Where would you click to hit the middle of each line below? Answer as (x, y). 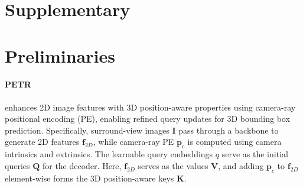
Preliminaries (60, 55)
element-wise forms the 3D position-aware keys (89, 178)
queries (17, 165)
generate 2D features (42, 142)
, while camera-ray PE (133, 142)
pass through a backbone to (229, 130)
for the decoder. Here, (82, 165)
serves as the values (173, 165)
